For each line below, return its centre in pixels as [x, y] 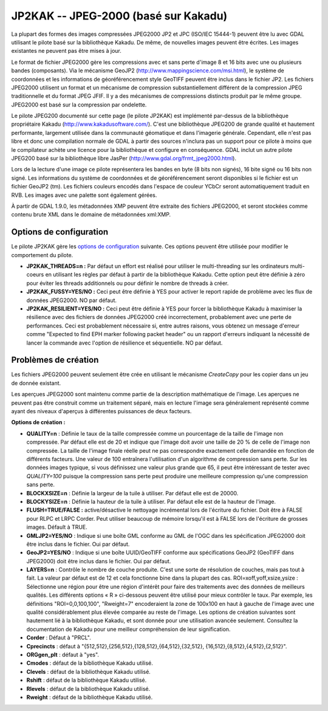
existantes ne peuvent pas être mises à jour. [66, 51]
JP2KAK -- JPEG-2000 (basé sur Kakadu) [119, 16]
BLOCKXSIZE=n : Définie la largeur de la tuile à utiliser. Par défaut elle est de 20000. [132, 493]
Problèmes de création [55, 360]
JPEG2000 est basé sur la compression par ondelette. [79, 105]
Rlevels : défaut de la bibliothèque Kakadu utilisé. [88, 689]
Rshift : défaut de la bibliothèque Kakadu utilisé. [87, 680]
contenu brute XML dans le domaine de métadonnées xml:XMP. [91, 215]
